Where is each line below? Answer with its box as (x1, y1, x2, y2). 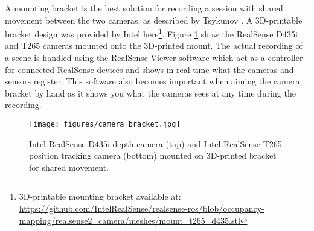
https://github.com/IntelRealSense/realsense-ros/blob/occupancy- (19, 202, 264, 215)
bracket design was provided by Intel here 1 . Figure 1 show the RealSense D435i (5, 26, 298, 40)
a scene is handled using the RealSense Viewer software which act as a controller (5, 51, 303, 64)
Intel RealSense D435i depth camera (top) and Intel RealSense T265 (29, 137, 282, 150)
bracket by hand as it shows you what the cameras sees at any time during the (5, 86, 296, 99)
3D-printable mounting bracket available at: (19, 190, 181, 203)
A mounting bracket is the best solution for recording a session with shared (5, 2, 283, 14)
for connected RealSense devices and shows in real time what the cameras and (5, 63, 294, 75)
